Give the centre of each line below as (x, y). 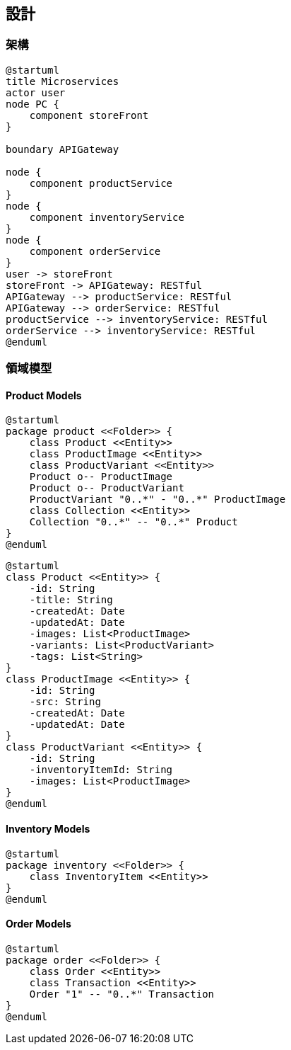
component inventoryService (107, 217)
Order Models (38, 924)
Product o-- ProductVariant (107, 488)
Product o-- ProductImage (101, 477)
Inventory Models (48, 829)
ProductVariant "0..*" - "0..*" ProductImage (158, 500)
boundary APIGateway (63, 149)
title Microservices (63, 81)
